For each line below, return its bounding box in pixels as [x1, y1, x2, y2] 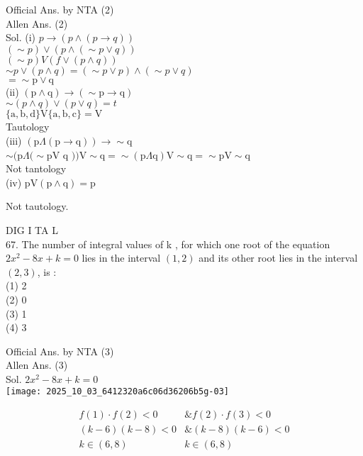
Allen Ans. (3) [6, 357, 68, 372]
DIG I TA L [6, 222, 58, 237]
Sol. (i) [6, 30, 36, 45]
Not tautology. [6, 199, 69, 213]
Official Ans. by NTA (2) [6, 2, 114, 16]
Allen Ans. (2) [6, 16, 68, 30]
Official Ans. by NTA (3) [6, 343, 114, 358]
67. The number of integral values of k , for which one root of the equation [6, 236, 330, 251]
